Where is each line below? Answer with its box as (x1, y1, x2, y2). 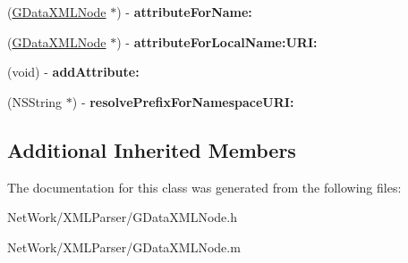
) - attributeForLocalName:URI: (116, 32, 318, 51)
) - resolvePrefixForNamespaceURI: (72, 92, 294, 111)
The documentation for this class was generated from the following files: (7, 177, 402, 196)
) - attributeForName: (116, 3, 252, 21)
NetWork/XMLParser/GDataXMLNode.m (7, 237, 241, 256)
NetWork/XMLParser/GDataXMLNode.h (7, 208, 237, 226)
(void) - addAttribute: (7, 62, 140, 81)
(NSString (7, 92, 63, 111)
